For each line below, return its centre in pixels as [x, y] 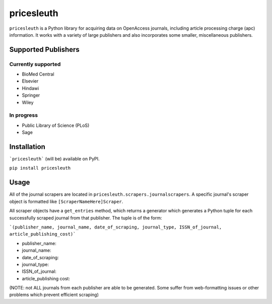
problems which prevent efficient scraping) [54, 295]
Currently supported [35, 64]
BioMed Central [38, 74]
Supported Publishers [45, 50]
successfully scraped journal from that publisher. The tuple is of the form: [86, 218]
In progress [23, 115]
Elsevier [30, 81]
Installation [27, 147]
